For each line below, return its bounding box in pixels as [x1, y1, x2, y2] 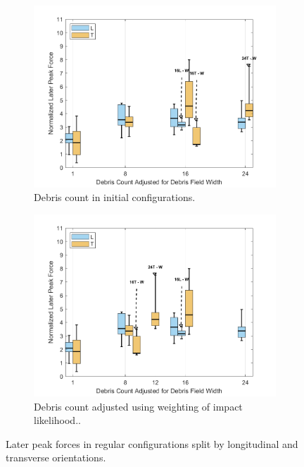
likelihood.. [34, 413, 81, 427]
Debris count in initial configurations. [34, 190, 196, 205]
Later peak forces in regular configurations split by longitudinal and [6, 436, 298, 451]
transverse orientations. [6, 450, 106, 465]
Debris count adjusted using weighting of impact [34, 399, 243, 413]
